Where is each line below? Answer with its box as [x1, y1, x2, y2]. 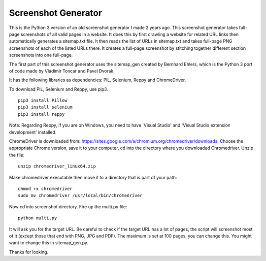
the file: [9, 152, 25, 158]
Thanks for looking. [9, 249, 49, 255]
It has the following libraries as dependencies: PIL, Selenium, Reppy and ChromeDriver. [9, 77, 186, 83]
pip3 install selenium [18, 104, 73, 110]
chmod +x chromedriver [18, 186, 73, 192]
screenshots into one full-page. [9, 52, 73, 58]
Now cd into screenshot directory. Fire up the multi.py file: [9, 203, 128, 209]
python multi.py [18, 215, 57, 221]
